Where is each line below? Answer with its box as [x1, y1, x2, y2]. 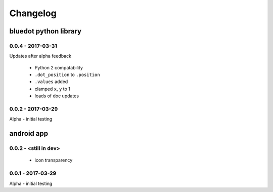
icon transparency [34, 157, 73, 163]
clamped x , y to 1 [34, 86, 71, 92]
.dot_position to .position [34, 71, 101, 78]
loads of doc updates [34, 93, 79, 99]
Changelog [9, 8, 57, 19]
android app [9, 129, 48, 138]
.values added [34, 79, 68, 85]
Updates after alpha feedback [9, 53, 72, 59]
